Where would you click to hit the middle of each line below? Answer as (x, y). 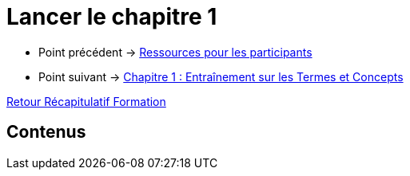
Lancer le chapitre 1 (112, 17)
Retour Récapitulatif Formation (86, 101)
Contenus (46, 132)
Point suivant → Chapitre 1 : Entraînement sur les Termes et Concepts (221, 76)
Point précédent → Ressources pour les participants (175, 52)
